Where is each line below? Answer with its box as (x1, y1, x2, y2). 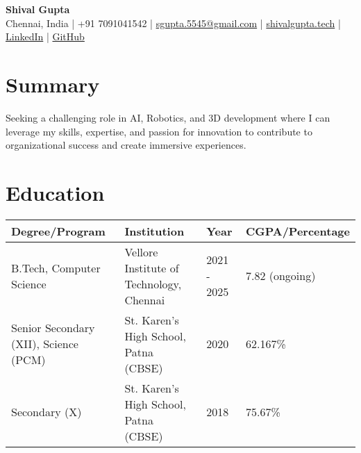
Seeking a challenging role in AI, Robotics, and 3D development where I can (6, 110, 330, 124)
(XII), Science (11, 336, 78, 352)
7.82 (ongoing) (245, 267, 316, 284)
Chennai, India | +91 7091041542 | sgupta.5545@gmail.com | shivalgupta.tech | (6, 15, 341, 30)
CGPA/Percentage (245, 222, 350, 239)
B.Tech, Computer (11, 259, 101, 276)
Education (6, 178, 105, 206)
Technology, (124, 275, 182, 292)
